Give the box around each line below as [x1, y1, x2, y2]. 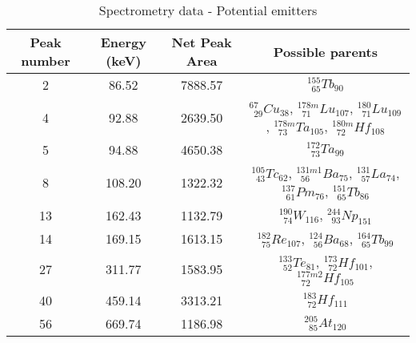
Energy [100, 33, 146, 51]
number [21, 51, 70, 70]
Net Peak [171, 33, 232, 51]
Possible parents [273, 42, 378, 61]
